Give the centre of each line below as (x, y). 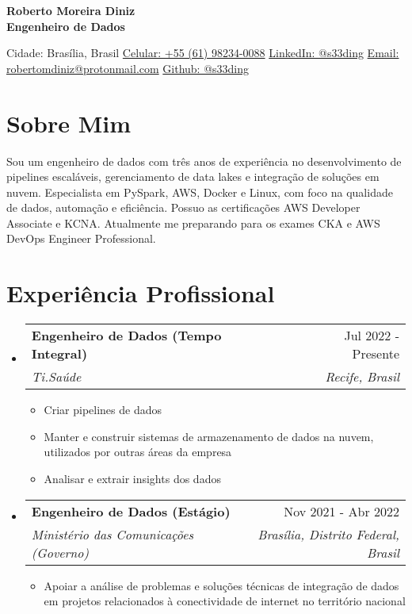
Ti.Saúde (56, 377)
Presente (376, 354)
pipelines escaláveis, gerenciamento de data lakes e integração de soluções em (193, 177)
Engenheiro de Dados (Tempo (126, 336)
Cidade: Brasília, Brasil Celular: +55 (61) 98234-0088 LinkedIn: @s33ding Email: (203, 53)
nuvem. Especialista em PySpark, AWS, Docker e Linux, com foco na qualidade (200, 192)
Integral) (59, 354)
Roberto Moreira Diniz (71, 10)
